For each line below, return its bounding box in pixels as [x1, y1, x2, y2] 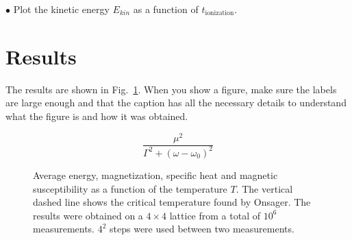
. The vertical [236, 181, 293, 195]
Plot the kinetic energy [13, 2, 110, 16]
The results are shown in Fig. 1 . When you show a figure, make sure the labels [5, 82, 337, 96]
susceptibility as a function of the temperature [33, 181, 227, 195]
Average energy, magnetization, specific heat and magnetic [33, 167, 278, 182]
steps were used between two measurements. [110, 221, 294, 236]
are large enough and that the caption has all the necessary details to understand [5, 95, 347, 110]
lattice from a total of [169, 208, 260, 222]
